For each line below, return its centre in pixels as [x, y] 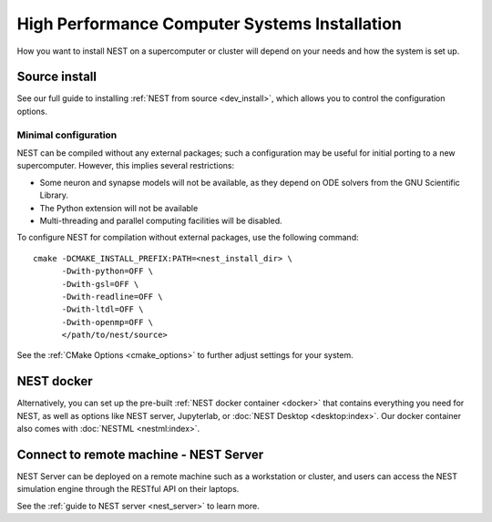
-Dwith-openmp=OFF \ [108, 322]
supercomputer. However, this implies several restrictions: [126, 166]
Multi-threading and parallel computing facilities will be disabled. [161, 220]
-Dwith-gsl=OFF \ [100, 284]
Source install [57, 77]
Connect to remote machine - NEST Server [140, 454]
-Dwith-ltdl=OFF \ [102, 309]
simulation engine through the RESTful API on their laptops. [128, 489]
